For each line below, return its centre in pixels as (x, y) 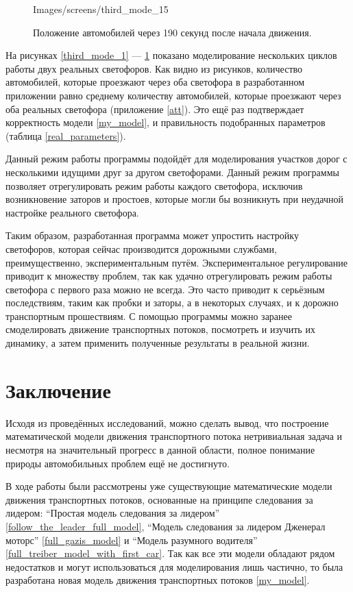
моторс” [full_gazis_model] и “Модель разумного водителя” (132, 540)
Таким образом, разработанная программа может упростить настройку (152, 235)
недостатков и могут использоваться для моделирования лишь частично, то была (174, 566)
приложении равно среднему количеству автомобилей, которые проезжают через (173, 95)
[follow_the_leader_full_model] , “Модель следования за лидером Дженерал (166, 526)
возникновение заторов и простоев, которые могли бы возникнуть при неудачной (174, 199)
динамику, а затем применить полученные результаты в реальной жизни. (158, 343)
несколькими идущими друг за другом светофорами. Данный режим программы (172, 172)
